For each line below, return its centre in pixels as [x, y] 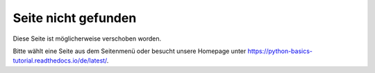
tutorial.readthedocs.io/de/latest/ [60, 61]
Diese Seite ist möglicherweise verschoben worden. [87, 39]
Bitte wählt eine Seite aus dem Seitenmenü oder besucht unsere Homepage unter [130, 51]
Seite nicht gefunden [75, 18]
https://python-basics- [280, 51]
